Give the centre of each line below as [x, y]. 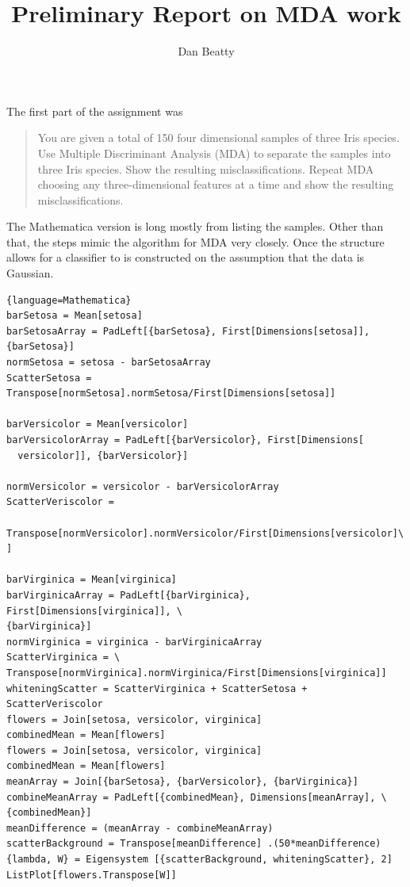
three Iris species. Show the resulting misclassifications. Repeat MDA [206, 168]
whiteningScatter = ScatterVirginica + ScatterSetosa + [157, 688]
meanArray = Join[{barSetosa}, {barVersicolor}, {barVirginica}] [182, 782]
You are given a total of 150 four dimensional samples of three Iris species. [218, 138]
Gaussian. [30, 273]
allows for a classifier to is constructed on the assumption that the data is [186, 257]
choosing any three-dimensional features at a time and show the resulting [216, 184]
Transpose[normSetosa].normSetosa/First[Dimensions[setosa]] [171, 394]
